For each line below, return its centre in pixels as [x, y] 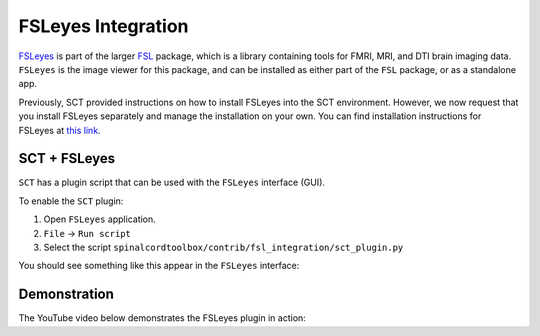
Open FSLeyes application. [100, 219]
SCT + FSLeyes [67, 158]
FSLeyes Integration [103, 26]
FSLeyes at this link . [59, 130]
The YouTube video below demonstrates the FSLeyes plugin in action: [162, 318]
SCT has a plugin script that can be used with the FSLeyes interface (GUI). [171, 182]
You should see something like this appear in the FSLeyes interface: [159, 266]
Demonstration [66, 294]
